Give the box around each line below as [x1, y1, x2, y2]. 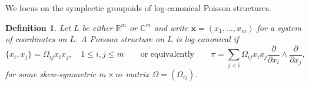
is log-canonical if [175, 33, 239, 45]
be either [82, 21, 113, 33]
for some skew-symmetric [5, 67, 97, 80]
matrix [125, 67, 149, 80]
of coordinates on [5, 33, 67, 45]
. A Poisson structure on [75, 33, 165, 45]
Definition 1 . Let [5, 21, 71, 33]
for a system [257, 21, 301, 33]
